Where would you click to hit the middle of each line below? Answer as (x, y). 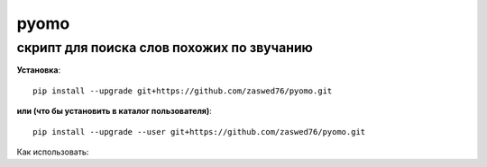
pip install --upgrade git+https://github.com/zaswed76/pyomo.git (183, 91)
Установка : (39, 70)
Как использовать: (53, 152)
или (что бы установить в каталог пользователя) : (114, 111)
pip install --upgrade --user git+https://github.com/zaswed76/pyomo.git (199, 132)
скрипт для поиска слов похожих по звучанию (165, 48)
